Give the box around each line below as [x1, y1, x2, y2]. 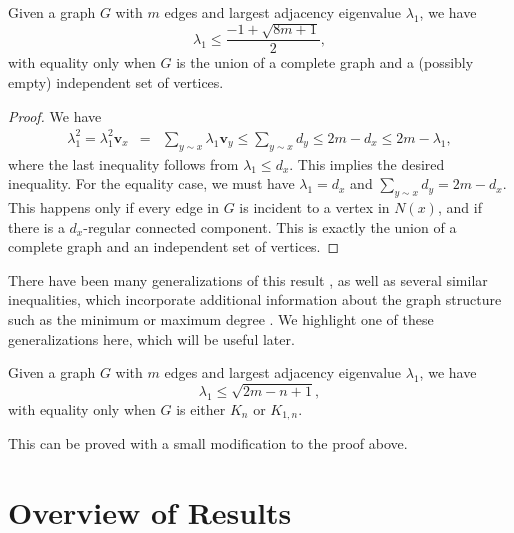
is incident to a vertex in [239, 196, 390, 217]
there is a [8, 216, 65, 237]
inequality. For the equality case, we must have [8, 173, 295, 194]
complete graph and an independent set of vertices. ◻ [8, 236, 340, 257]
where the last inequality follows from [8, 153, 239, 174]
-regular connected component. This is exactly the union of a [83, 216, 457, 237]
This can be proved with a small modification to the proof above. [8, 433, 408, 454]
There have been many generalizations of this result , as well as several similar [8, 269, 488, 290]
